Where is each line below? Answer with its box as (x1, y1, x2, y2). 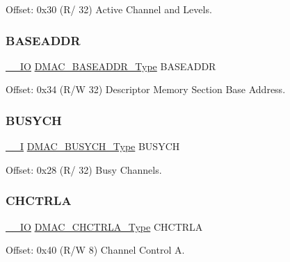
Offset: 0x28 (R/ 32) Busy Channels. (6, 162, 162, 177)
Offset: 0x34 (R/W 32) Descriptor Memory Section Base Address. (6, 82, 286, 97)
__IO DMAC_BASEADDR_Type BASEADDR (6, 58, 216, 73)
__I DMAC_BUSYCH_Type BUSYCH (6, 139, 180, 154)
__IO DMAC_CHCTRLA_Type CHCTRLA (6, 219, 203, 234)
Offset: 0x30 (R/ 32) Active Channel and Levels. (6, 2, 212, 16)
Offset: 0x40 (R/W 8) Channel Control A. (6, 243, 185, 257)
